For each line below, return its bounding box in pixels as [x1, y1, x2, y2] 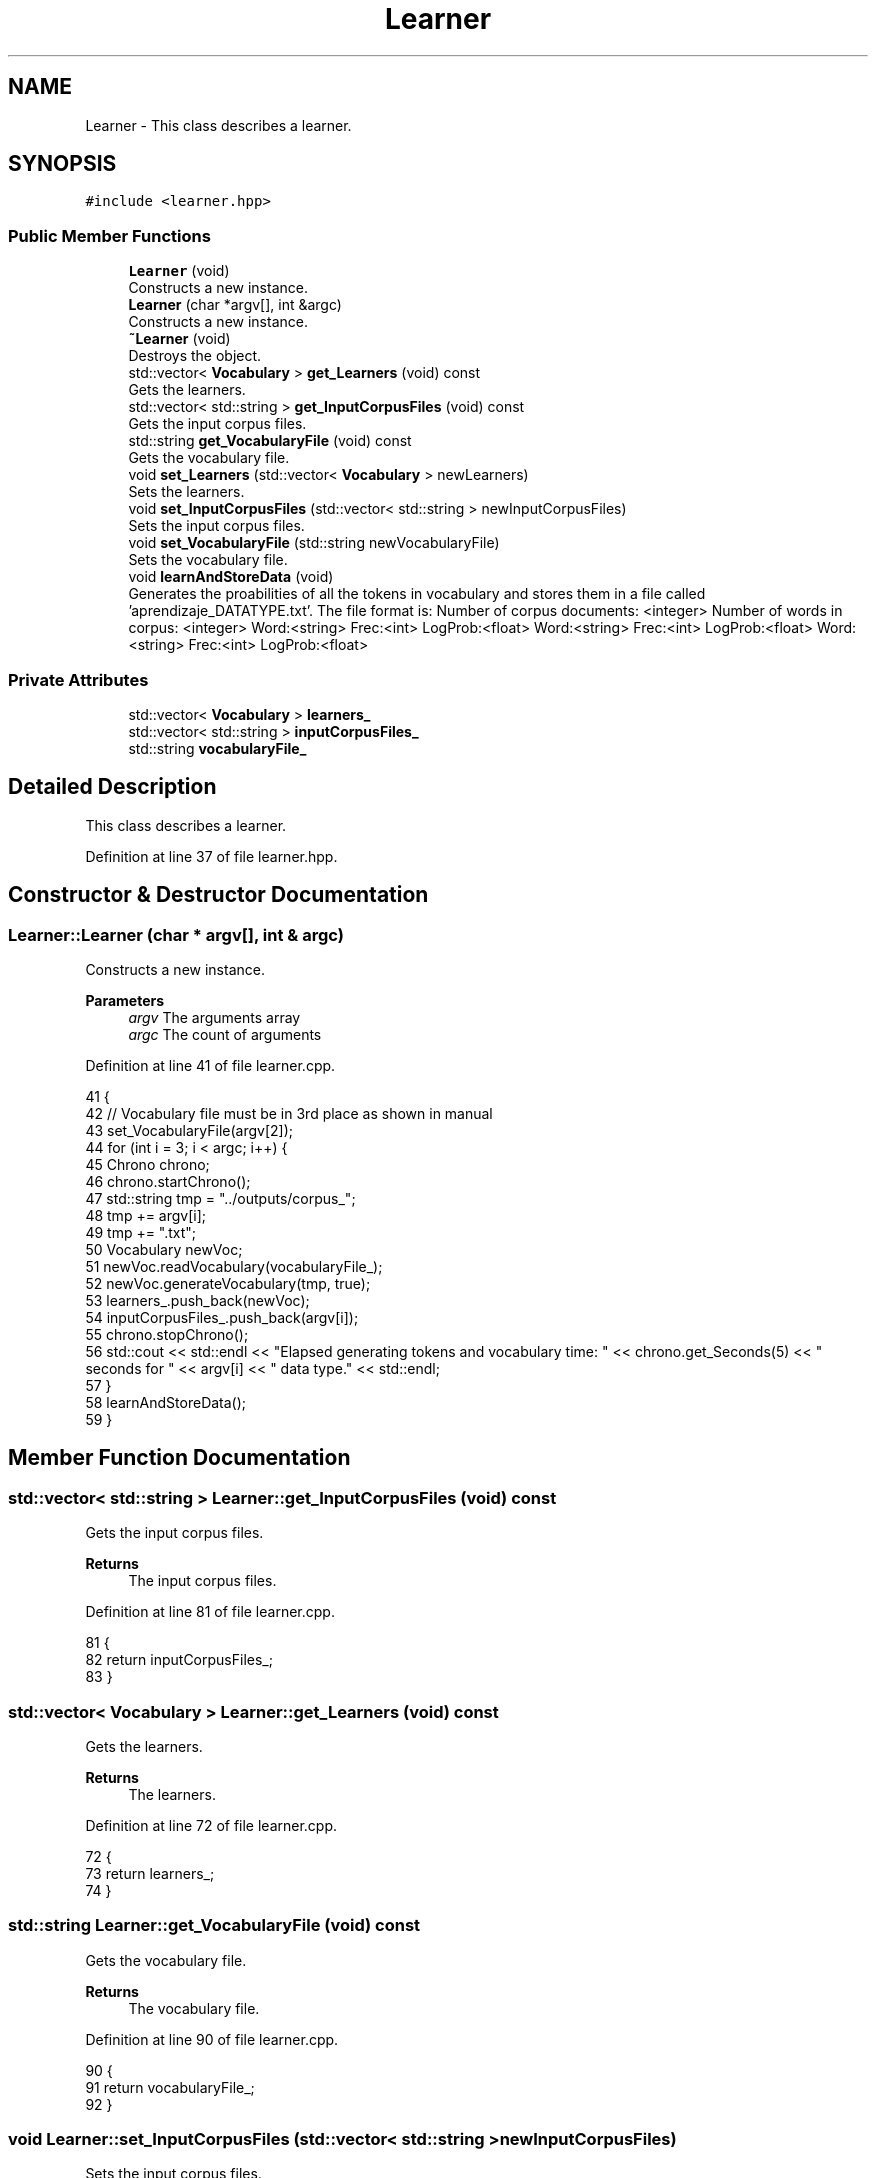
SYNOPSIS [8, 151, 117, 177]
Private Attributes [8, 669, 149, 690]
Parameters [85, 992, 165, 1009]
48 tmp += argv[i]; [85, 1207, 207, 1224]
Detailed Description [8, 774, 217, 800]
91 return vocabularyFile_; [85, 2078, 255, 2096]
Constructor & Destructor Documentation [8, 882, 429, 908]
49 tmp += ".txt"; [85, 1224, 197, 1241]
